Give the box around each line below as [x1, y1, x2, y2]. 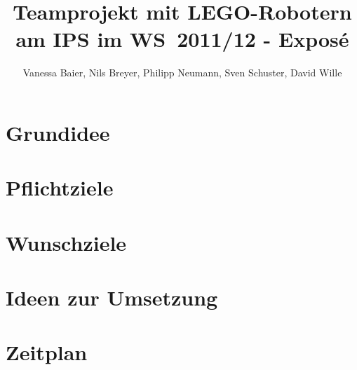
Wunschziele [6, 228, 127, 256]
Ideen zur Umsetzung [6, 283, 218, 312]
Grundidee [6, 118, 110, 146]
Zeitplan [6, 338, 88, 366]
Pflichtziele [6, 173, 114, 202]
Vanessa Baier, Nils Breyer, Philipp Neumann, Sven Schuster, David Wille [22, 65, 342, 80]
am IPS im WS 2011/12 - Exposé [15, 25, 349, 53]
